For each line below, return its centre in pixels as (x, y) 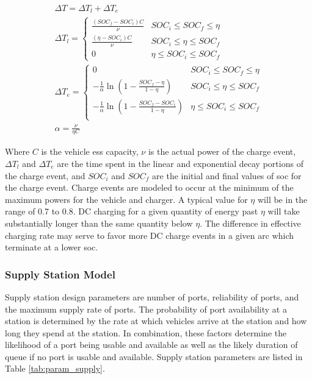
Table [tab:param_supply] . (55, 368)
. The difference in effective (250, 223)
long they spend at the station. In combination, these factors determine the (146, 332)
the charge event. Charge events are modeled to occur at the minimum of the (149, 187)
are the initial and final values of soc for (227, 175)
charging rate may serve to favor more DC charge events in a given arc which (150, 235)
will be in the (282, 199)
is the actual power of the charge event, (222, 151)
